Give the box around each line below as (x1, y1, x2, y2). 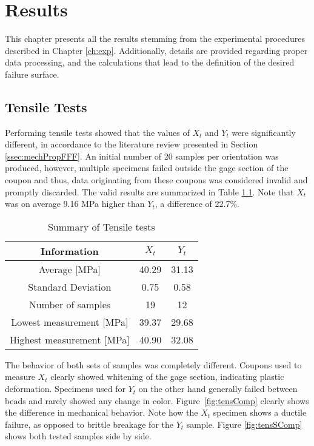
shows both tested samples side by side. (5, 430, 152, 442)
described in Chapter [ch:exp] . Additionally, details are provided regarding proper (5, 44, 308, 56)
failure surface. (5, 67, 59, 80)
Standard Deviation (28, 279, 112, 294)
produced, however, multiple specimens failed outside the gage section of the (5, 161, 289, 174)
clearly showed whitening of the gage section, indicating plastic (50, 370, 284, 383)
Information (41, 243, 99, 258)
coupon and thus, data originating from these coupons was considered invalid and (5, 174, 308, 186)
